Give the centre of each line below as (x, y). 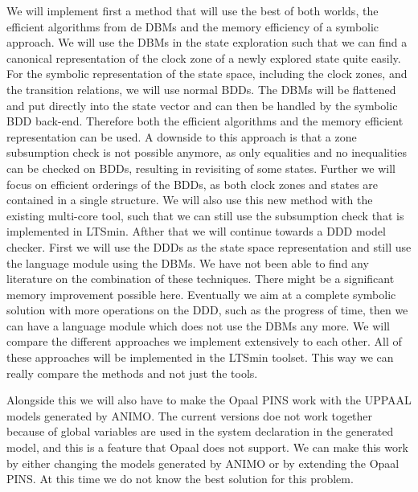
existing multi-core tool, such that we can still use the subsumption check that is (205, 215)
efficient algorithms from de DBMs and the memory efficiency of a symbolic (193, 26)
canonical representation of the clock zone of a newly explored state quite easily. (204, 57)
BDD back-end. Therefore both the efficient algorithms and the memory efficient (205, 121)
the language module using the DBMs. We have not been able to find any (188, 262)
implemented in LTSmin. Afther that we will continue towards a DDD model (196, 231)
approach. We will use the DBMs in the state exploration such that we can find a (207, 42)
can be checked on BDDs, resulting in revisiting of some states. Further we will (201, 168)
